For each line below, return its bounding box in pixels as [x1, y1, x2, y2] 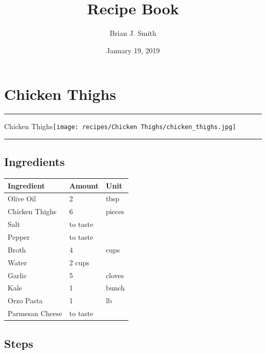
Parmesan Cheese [8, 308, 62, 319]
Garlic [8, 269, 27, 280]
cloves [105, 269, 124, 280]
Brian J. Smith [109, 28, 157, 38]
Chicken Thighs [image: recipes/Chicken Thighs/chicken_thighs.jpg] [4, 121, 236, 132]
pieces [105, 206, 124, 217]
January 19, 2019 [106, 45, 160, 55]
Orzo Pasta [8, 295, 43, 306]
